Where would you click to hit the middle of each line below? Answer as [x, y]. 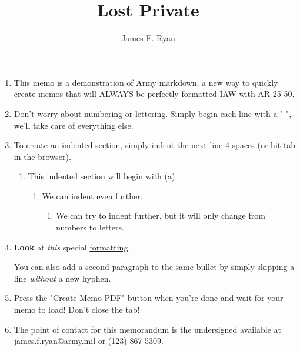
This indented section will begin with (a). [103, 176]
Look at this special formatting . [72, 247]
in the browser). [42, 156]
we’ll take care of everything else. [74, 125]
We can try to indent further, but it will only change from [161, 215]
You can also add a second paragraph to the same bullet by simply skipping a [154, 267]
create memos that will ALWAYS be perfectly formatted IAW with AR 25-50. [154, 94]
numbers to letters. [90, 227]
